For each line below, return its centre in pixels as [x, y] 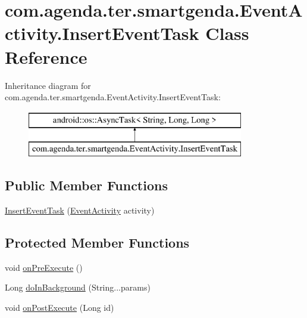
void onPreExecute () [44, 267]
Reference [46, 56]
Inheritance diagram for [48, 85]
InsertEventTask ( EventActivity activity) [80, 210]
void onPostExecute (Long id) [59, 308]
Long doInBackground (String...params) [78, 287]
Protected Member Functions [97, 243]
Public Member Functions [86, 185]
